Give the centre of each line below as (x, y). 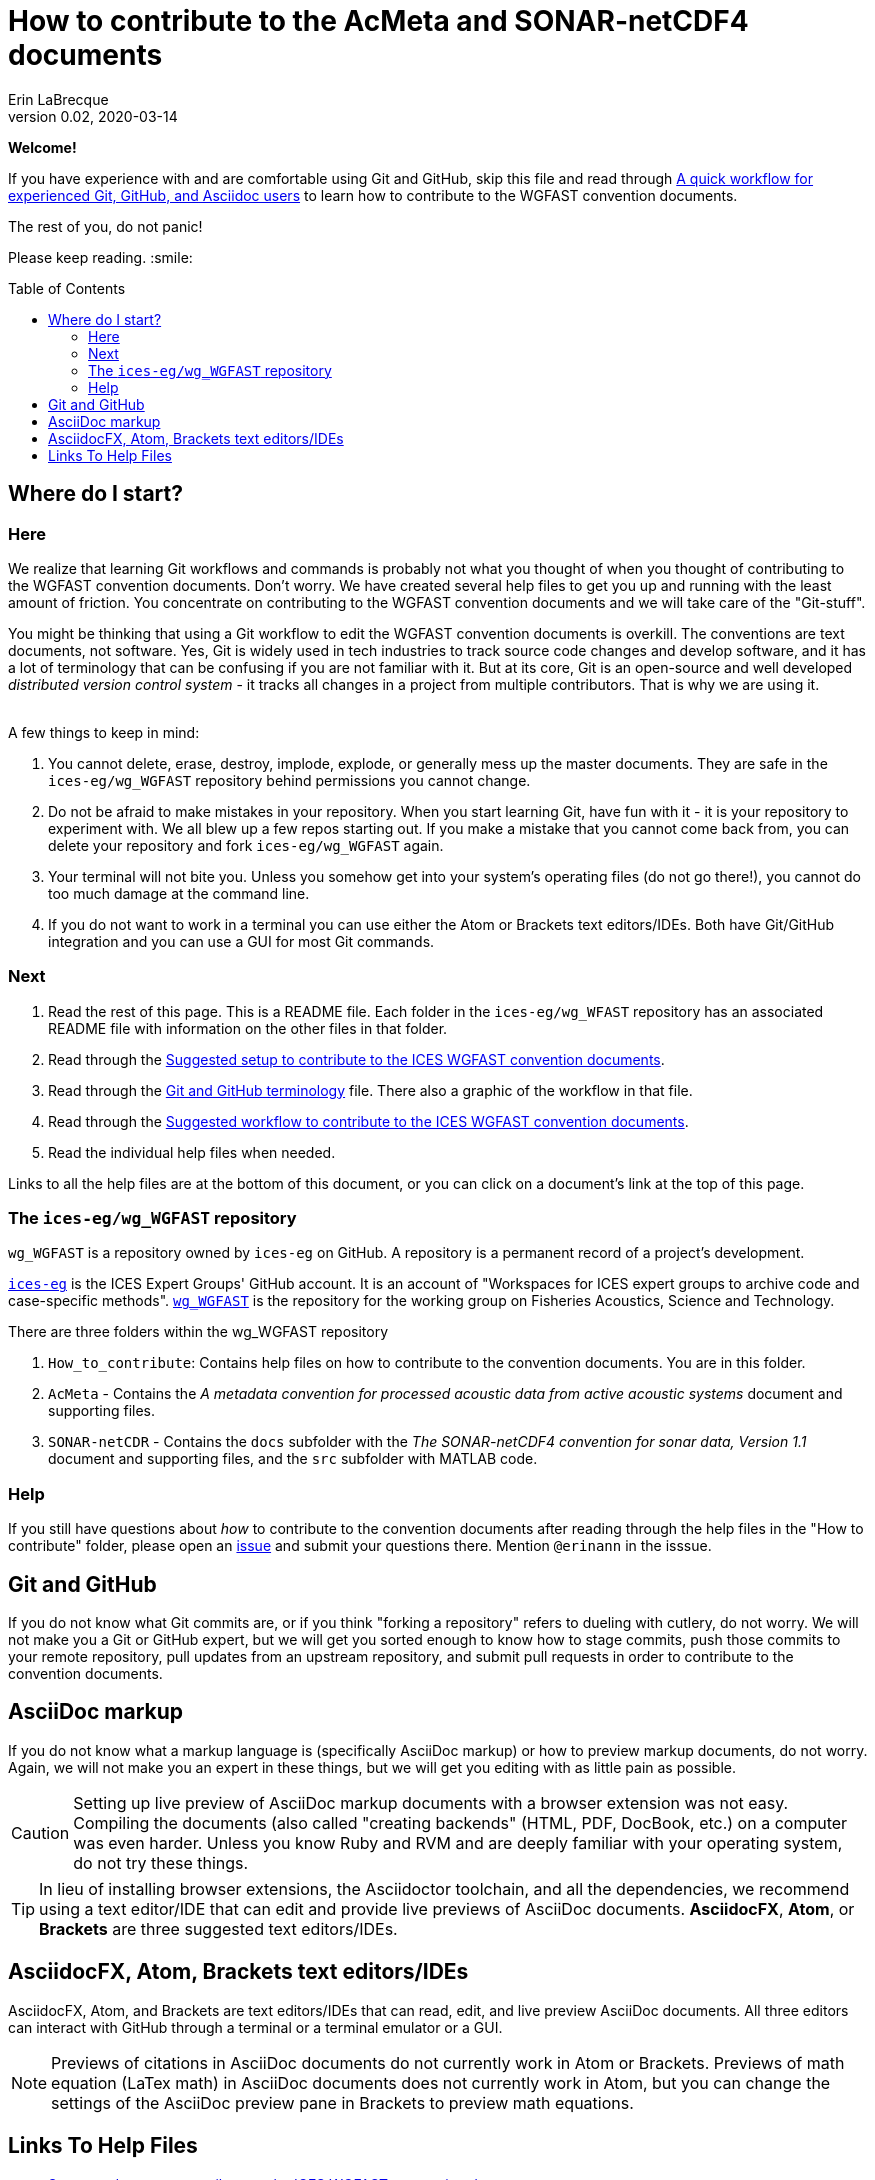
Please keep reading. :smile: (100, 257)
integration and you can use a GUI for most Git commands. (241, 941)
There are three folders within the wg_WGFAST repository (198, 1332)
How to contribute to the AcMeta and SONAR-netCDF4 (378, 21)
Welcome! (42, 147)
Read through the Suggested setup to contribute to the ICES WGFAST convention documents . (356, 1059)
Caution (40, 1832)
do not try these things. (161, 1862)
